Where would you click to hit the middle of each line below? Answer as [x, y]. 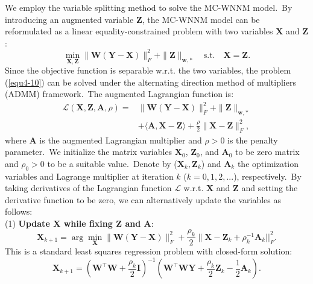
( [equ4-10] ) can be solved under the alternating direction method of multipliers [150, 82]
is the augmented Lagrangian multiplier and [121, 140]
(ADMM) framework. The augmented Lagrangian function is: [119, 94]
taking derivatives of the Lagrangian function [88, 188]
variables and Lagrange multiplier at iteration [89, 176]
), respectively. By [267, 176]
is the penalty [253, 140]
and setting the [270, 188]
